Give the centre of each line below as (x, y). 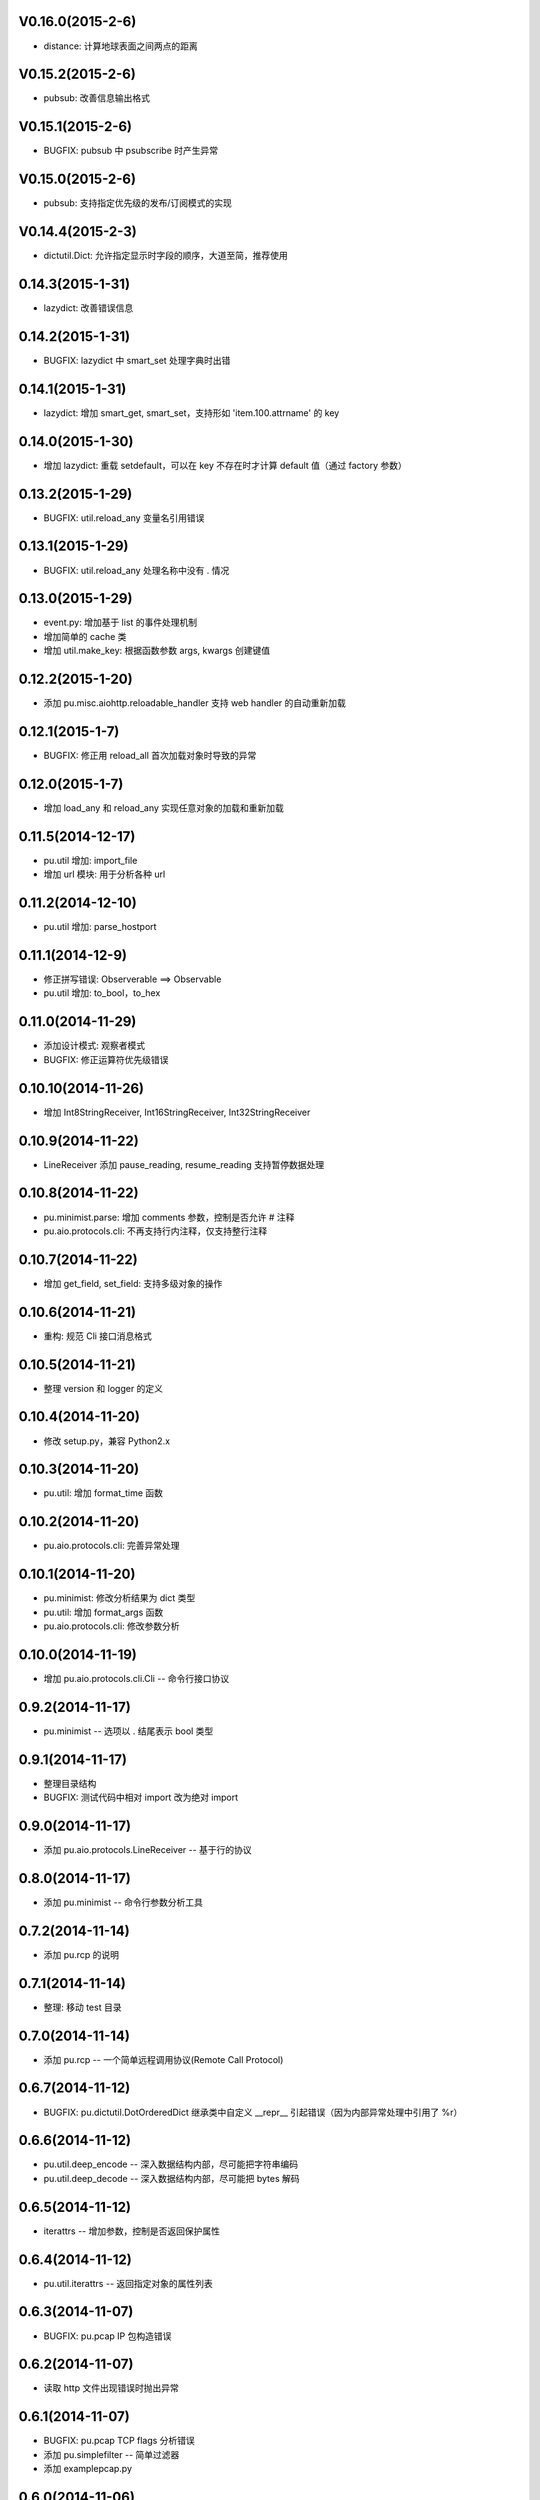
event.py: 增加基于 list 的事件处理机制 (120, 622)
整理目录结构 (70, 1783)
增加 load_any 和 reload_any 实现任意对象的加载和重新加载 (164, 807)
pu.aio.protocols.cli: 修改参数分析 (111, 1626)
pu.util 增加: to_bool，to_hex (102, 993)
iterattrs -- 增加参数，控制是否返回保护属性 (131, 2231)
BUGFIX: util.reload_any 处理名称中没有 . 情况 (136, 570)
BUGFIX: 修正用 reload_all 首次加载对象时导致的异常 (150, 756)
